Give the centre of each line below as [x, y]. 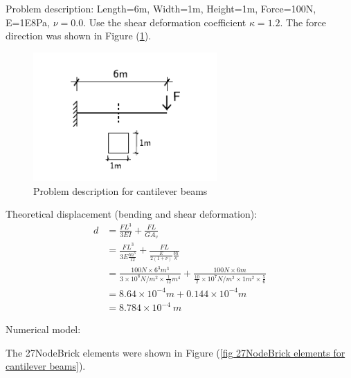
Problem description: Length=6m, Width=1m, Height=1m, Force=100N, [161, 8]
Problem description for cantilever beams [120, 190]
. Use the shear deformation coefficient [165, 22]
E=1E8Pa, [28, 22]
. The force [303, 22]
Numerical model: [43, 329]
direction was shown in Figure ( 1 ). [79, 36]
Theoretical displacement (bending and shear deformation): [132, 214]
